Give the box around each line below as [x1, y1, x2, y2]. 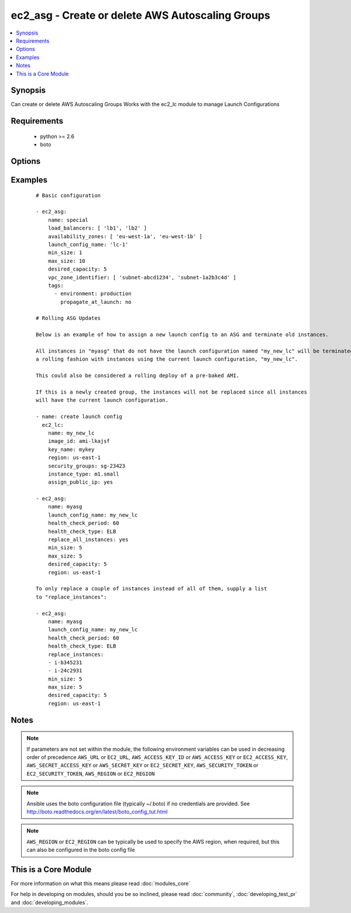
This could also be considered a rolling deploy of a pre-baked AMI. [36, 372, 240, 379]
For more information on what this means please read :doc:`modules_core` [11, 880, 191, 887]
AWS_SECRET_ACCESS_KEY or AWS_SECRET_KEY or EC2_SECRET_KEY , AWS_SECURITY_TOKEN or [26, 762, 259, 769]
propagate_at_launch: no [60, 299, 132, 305]
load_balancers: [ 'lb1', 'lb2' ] [47, 225, 147, 231]
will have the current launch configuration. [36, 397, 169, 404]
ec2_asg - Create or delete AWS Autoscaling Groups [11, 9, 270, 22]
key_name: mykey [47, 446, 95, 453]
